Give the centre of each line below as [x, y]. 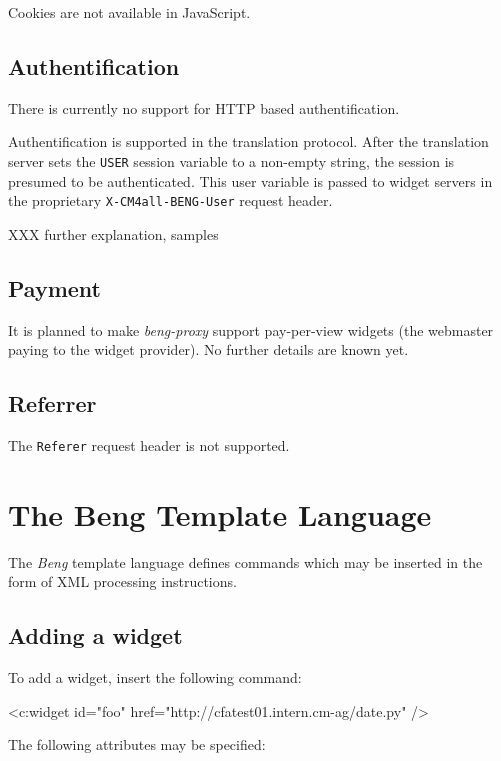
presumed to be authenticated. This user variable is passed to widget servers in [250, 180]
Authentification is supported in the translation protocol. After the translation [248, 141]
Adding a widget [95, 635]
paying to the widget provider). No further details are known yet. [208, 349]
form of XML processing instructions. [122, 581]
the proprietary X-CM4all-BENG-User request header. [170, 200]
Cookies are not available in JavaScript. [129, 12]
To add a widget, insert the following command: [155, 677]
